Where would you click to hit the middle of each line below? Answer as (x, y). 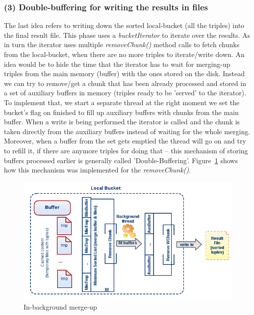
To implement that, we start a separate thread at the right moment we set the (122, 102)
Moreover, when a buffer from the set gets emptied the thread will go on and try (125, 141)
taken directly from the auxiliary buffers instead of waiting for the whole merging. (127, 131)
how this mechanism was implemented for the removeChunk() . (98, 170)
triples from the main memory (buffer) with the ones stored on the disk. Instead (124, 73)
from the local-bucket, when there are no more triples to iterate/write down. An (124, 54)
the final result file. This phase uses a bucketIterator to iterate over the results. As (127, 35)
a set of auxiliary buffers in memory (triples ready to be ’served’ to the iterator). (125, 93)
